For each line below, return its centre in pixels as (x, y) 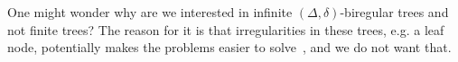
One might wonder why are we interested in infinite (150, 12)
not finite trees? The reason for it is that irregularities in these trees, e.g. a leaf (226, 29)
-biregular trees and (394, 12)
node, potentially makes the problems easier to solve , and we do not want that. (229, 47)
